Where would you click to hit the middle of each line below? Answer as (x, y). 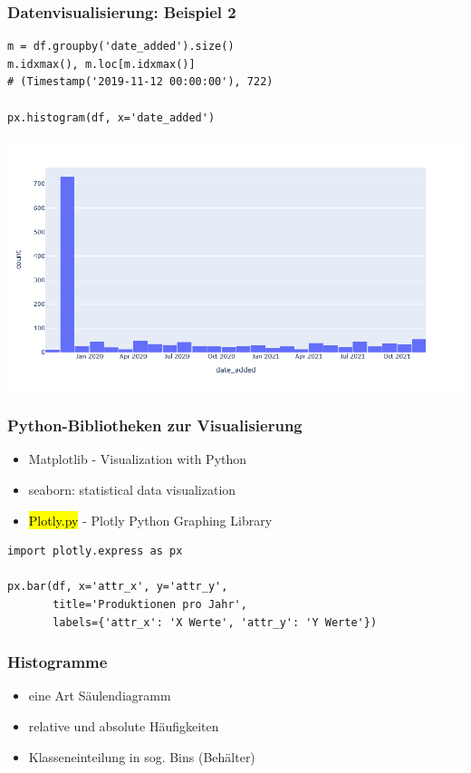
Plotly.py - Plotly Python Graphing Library (150, 520)
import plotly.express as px (95, 551)
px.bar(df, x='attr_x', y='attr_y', (118, 587)
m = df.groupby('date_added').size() (121, 47)
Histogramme (58, 662)
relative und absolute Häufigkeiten (124, 725)
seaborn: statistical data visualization (132, 489)
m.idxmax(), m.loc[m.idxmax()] (101, 64)
